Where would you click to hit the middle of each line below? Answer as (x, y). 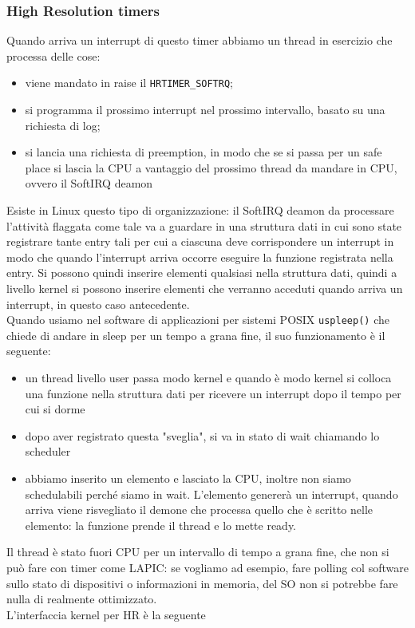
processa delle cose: (53, 55)
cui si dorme (55, 409)
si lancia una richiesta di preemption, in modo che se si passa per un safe (204, 152)
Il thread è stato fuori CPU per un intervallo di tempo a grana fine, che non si (198, 552)
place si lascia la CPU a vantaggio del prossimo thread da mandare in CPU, (211, 167)
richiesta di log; (63, 125)
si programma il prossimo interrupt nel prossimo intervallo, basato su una (205, 110)
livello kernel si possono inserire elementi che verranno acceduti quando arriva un (205, 288)
